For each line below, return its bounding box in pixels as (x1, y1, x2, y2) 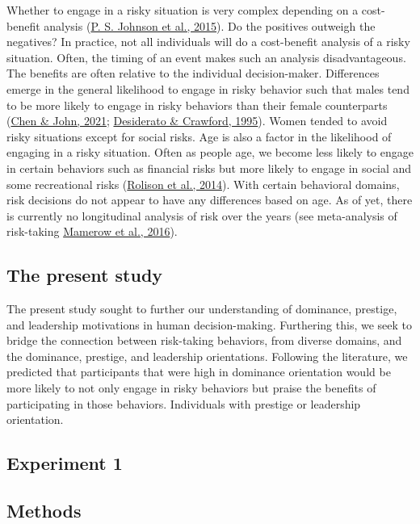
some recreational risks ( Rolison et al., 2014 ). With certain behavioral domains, (6, 175, 400, 192)
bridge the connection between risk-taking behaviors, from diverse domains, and (6, 332, 402, 349)
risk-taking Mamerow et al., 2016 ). (6, 223, 178, 240)
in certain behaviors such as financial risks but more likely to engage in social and (6, 159, 412, 176)
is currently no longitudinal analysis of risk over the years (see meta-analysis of (6, 207, 397, 224)
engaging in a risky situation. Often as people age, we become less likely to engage (6, 144, 414, 161)
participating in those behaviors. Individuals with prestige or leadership (6, 395, 361, 412)
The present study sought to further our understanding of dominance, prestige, (6, 300, 397, 317)
